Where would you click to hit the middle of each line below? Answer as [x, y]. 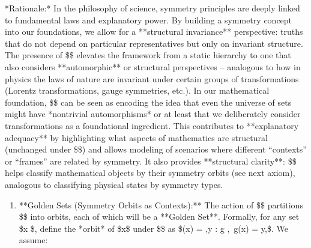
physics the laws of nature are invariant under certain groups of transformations [152, 78]
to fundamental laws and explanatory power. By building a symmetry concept [149, 20]
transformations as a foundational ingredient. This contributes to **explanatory [152, 125]
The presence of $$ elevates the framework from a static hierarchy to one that [148, 55]
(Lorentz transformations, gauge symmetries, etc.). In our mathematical [137, 90]
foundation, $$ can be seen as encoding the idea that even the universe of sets [148, 102]
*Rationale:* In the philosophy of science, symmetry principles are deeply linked [152, 8]
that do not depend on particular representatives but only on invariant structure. [154, 43]
